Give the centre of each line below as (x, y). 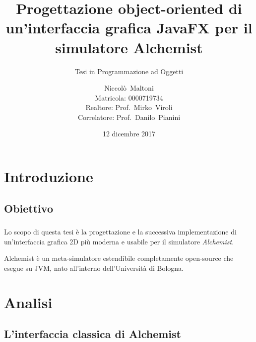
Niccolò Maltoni (129, 88)
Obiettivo (29, 208)
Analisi (28, 302)
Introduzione (49, 176)
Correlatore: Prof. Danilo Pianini (129, 117)
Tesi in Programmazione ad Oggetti (129, 71)
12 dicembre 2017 (129, 134)
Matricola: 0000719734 (129, 97)
